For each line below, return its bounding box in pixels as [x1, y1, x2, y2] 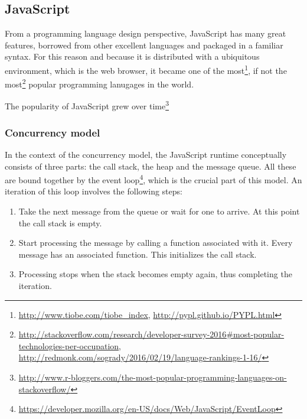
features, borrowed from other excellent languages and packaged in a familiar [5, 38, 283, 51]
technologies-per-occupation [18, 339, 119, 352]
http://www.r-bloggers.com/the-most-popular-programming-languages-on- [18, 371, 287, 383]
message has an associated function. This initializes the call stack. [18, 248, 257, 260]
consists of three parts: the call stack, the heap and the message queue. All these [5, 160, 296, 172]
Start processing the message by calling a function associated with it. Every [18, 236, 293, 249]
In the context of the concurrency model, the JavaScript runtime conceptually [5, 148, 287, 160]
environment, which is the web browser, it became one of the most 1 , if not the [5, 62, 287, 76]
